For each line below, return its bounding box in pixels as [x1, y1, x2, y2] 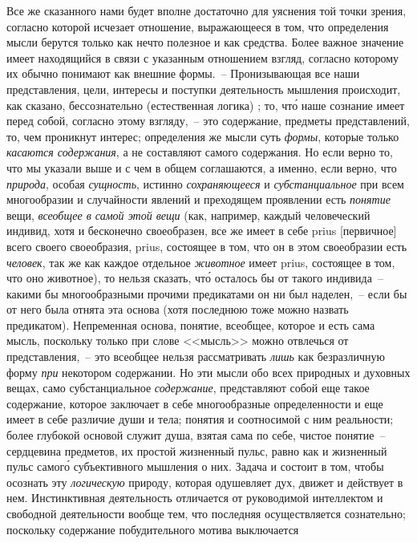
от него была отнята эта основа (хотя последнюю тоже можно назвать [6, 301, 349, 318]
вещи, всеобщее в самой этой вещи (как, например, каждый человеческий [6, 206, 370, 223]
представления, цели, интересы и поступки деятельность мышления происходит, [6, 80, 401, 97]
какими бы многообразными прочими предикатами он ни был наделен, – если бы [6, 285, 407, 302]
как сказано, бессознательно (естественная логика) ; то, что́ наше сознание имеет [6, 96, 405, 113]
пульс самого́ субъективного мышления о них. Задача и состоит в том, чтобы [6, 458, 384, 475]
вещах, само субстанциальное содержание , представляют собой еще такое [6, 379, 370, 396]
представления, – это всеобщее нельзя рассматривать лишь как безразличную [6, 348, 385, 365]
